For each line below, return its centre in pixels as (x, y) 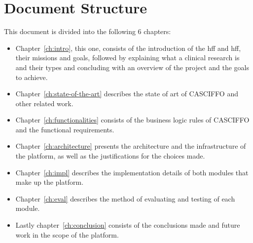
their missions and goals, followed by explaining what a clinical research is (127, 58)
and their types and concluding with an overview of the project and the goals (132, 67)
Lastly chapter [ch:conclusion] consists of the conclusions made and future (128, 225)
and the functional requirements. (65, 129)
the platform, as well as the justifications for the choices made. (110, 156)
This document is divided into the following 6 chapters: (88, 31)
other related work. (44, 103)
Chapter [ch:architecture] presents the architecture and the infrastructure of (131, 146)
